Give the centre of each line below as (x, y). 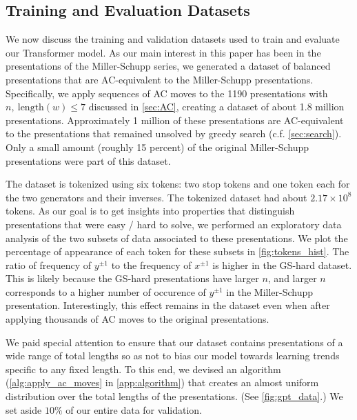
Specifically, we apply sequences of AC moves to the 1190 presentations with (167, 93)
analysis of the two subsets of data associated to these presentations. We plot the (177, 238)
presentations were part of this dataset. (88, 160)
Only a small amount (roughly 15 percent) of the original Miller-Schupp (157, 147)
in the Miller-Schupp (270, 291)
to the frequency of (151, 264)
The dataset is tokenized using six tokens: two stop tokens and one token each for (178, 184)
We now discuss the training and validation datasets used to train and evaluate (173, 39)
